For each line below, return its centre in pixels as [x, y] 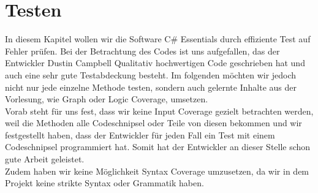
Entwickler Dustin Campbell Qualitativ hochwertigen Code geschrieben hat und [155, 63]
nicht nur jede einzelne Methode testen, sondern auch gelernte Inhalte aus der [151, 87]
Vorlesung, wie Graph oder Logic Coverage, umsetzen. [107, 99]
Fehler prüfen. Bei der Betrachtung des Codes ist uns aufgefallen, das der [142, 51]
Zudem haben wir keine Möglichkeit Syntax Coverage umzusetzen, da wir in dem [157, 171]
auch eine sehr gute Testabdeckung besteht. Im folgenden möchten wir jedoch [151, 74]
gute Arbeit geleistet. [45, 159]
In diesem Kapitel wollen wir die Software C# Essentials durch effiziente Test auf [158, 39]
